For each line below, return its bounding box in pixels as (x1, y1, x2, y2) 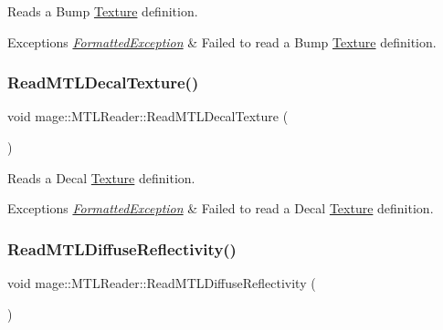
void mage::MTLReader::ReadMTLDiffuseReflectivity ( (7, 273, 316, 292)
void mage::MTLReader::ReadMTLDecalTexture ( (7, 107, 289, 126)
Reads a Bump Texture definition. (7, 2, 198, 20)
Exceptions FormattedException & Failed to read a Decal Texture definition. (7, 199, 434, 218)
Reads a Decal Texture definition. (7, 168, 195, 187)
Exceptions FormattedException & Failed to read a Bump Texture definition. (7, 32, 437, 51)
